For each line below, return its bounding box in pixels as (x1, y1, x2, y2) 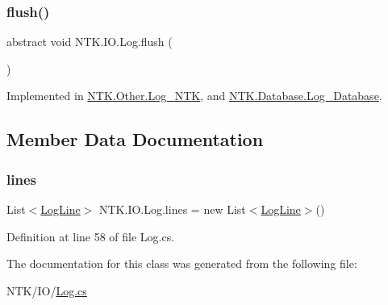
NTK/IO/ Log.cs (6, 282, 87, 299)
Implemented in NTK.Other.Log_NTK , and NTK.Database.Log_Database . (6, 87, 382, 104)
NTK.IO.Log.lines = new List (98, 201, 246, 217)
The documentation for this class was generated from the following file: (6, 255, 357, 272)
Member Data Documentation (6, 127, 264, 152)
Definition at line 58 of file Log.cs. (6, 228, 175, 244)
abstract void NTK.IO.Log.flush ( (6, 33, 173, 50)
